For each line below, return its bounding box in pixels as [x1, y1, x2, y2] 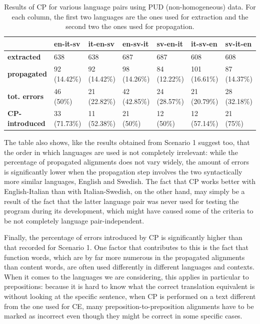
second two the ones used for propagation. [65, 21, 194, 31]
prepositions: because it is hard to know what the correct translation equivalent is [4, 281, 255, 291]
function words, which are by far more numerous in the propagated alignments [4, 251, 245, 262]
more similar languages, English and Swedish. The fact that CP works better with [4, 176, 255, 186]
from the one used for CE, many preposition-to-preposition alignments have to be [4, 300, 254, 311]
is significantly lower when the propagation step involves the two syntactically [4, 166, 242, 176]
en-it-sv [53, 38, 80, 48]
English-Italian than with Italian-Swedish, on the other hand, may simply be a [4, 186, 245, 196]
